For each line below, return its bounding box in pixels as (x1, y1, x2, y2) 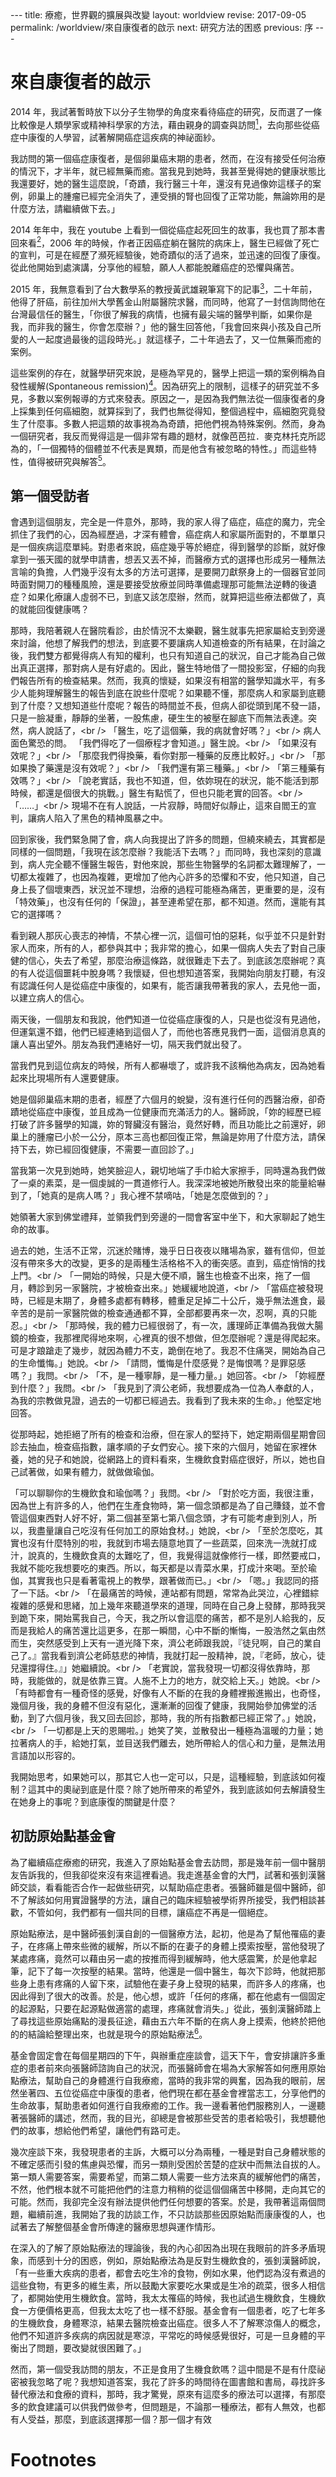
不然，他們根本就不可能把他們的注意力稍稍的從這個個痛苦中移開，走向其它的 (10, 2183, 326, 2195)
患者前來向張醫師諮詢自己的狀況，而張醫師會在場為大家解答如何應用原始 (27, 2062, 326, 2074)
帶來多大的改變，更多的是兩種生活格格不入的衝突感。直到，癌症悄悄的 (27, 1257, 317, 1269)
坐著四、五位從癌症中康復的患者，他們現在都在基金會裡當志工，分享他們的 (18, 2087, 326, 2099)
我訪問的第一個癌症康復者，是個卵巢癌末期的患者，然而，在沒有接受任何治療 (10, 152, 326, 164)
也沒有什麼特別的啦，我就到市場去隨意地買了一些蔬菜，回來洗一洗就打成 (18, 1537, 317, 1549)
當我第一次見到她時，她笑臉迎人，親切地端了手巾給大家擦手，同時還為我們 (10, 1165, 317, 1177)
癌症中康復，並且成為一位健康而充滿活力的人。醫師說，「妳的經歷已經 (36, 1106, 322, 1118)
